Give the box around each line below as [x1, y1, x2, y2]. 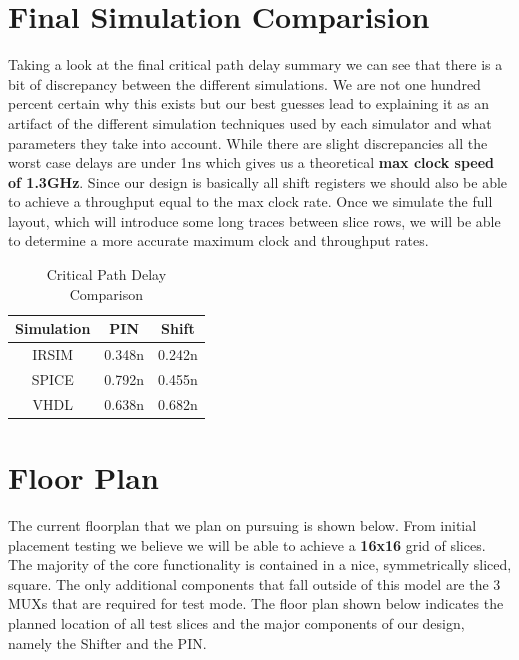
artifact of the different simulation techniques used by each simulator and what [8, 112, 492, 133]
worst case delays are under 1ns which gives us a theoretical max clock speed [8, 152, 495, 173]
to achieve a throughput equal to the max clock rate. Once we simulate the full [8, 191, 493, 212]
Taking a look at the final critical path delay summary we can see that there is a [8, 54, 503, 75]
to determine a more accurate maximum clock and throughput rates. [8, 230, 429, 251]
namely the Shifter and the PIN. [8, 632, 207, 653]
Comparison [69, 283, 143, 304]
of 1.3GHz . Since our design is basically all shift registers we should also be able [8, 171, 508, 192]
